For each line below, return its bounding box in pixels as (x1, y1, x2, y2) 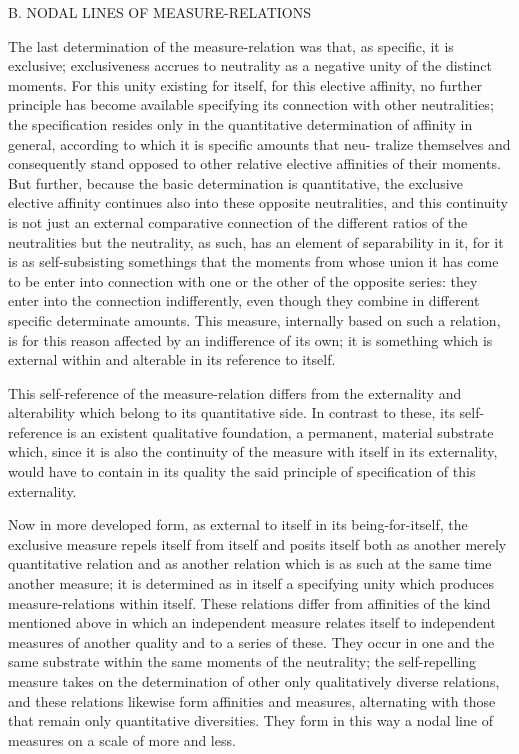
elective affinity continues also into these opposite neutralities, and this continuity (8, 192, 508, 213)
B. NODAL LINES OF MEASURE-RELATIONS (8, 2, 311, 22)
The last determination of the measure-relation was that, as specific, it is (8, 35, 454, 56)
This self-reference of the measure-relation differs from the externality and (8, 382, 462, 403)
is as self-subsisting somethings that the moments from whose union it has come (8, 251, 499, 272)
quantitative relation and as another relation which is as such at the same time (8, 553, 492, 574)
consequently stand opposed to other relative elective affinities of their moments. (8, 153, 501, 174)
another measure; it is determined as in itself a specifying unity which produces (8, 573, 494, 594)
